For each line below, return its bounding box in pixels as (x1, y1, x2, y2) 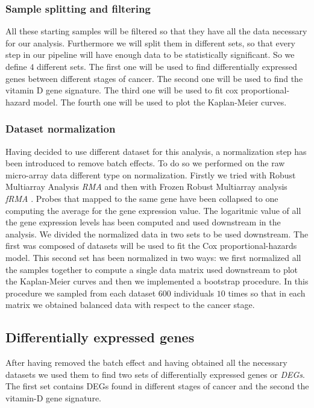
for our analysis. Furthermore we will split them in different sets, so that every (5, 36, 295, 49)
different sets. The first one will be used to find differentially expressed (37, 60, 297, 72)
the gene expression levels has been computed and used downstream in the (5, 216, 281, 228)
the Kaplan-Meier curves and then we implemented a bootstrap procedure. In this (5, 275, 309, 287)
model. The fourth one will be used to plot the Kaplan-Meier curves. (33, 95, 287, 108)
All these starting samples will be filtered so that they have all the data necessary (5, 25, 307, 37)
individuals (174, 286, 215, 299)
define (5, 60, 27, 72)
